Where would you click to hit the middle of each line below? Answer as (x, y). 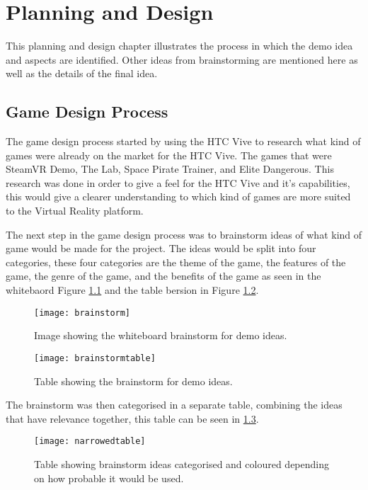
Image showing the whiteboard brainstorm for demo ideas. (161, 335)
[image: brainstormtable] (95, 358)
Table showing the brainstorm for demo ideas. (133, 381)
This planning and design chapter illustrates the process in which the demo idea (179, 46)
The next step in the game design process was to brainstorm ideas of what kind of (184, 234)
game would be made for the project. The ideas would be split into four (161, 248)
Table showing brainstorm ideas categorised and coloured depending (182, 463)
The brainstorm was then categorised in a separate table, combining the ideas (174, 405)
